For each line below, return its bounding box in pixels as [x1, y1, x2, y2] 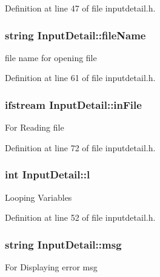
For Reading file [5, 121, 64, 134]
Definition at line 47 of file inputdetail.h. [5, 2, 156, 14]
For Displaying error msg [5, 261, 98, 273]
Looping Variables [5, 191, 72, 203]
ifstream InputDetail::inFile [5, 97, 142, 112]
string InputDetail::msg [5, 236, 122, 252]
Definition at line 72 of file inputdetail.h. [5, 141, 156, 154]
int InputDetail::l [5, 167, 90, 182]
